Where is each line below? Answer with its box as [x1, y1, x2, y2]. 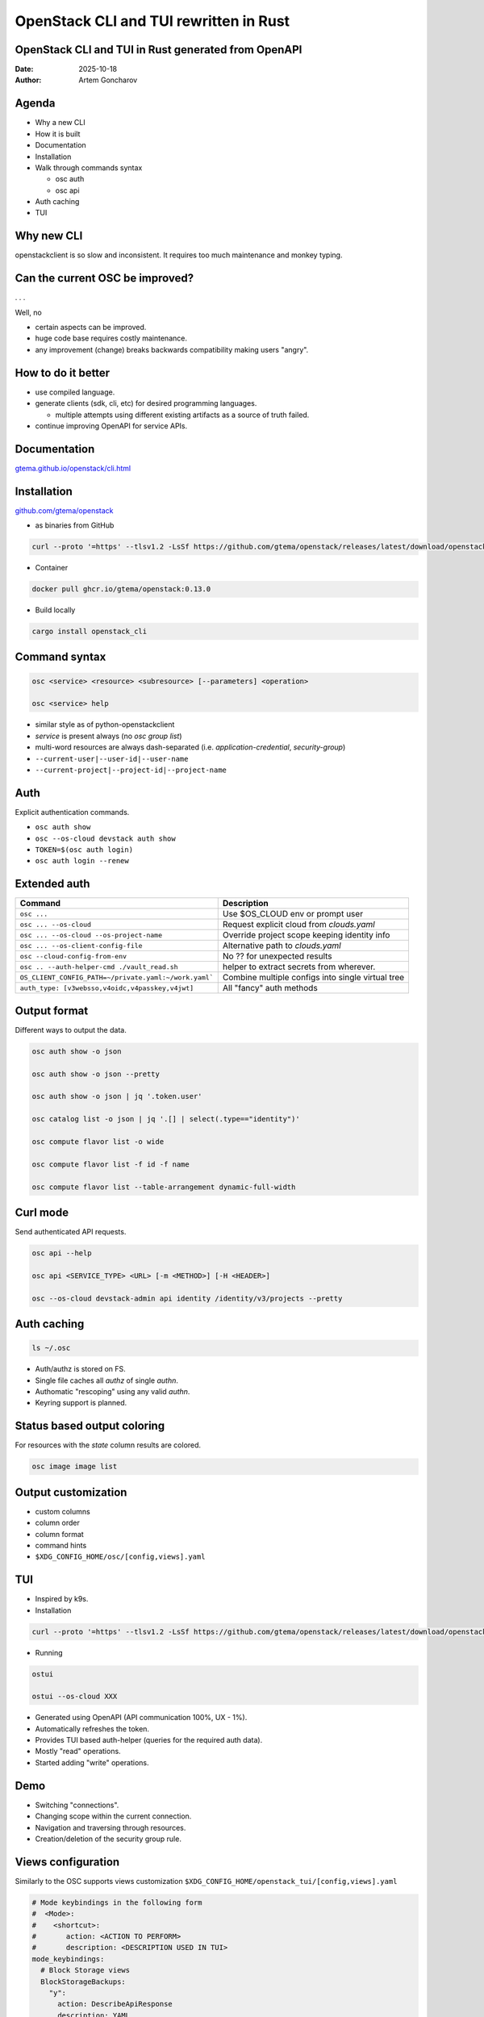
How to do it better [15, 365, 111, 379]
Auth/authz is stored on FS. [35, 1364, 127, 1374]
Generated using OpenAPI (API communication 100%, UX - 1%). [35, 1713, 248, 1723]
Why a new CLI [35, 118, 86, 127]
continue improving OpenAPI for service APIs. [35, 420, 188, 431]
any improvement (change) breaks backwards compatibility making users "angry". [35, 345, 309, 354]
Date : [15, 65, 34, 74]
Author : [15, 75, 42, 85]
